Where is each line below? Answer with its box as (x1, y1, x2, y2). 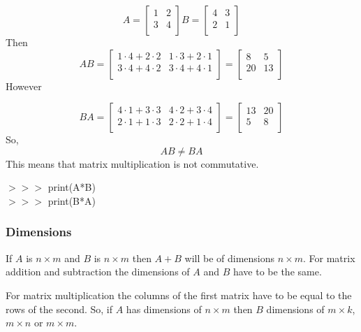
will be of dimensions (184, 250, 275, 265)
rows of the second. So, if (6, 301, 113, 316)
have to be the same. (233, 264, 322, 279)
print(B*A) (47, 193, 96, 208)
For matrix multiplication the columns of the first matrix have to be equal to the (6, 287, 352, 302)
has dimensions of (126, 301, 202, 316)
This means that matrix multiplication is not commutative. (6, 156, 259, 171)
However (6, 78, 42, 93)
